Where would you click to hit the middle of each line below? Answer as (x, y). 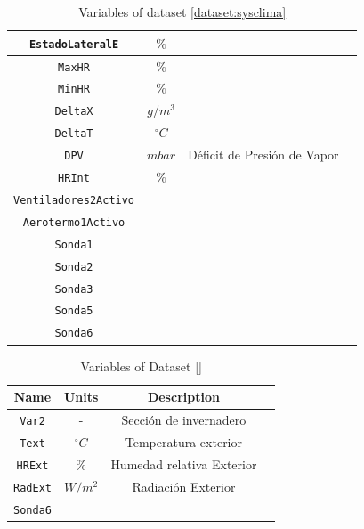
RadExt (32, 488)
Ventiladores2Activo (74, 200)
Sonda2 (74, 267)
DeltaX (74, 112)
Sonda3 (74, 289)
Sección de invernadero (184, 419)
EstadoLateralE (74, 44)
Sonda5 (74, 311)
